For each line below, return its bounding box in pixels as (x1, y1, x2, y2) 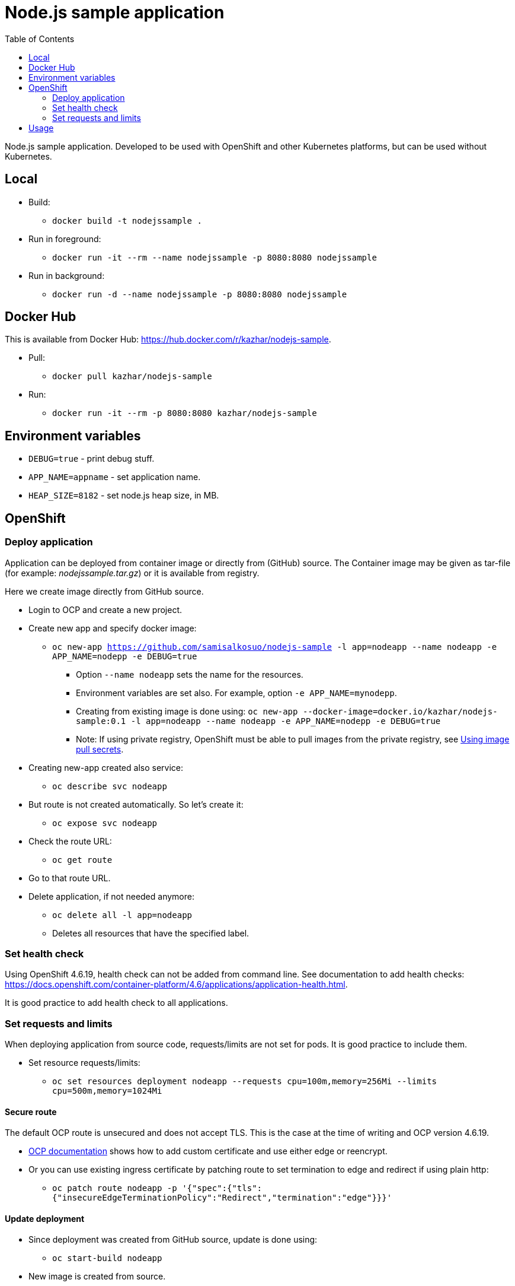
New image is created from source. (28, 1271, 166, 1282)
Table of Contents (5, 33, 75, 44)
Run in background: (28, 270, 105, 281)
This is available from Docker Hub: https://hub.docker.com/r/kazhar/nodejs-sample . (5, 334, 331, 345)
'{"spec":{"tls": (182, 1183, 263, 1193)
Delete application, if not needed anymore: (28, 891, 194, 901)
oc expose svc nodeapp (52, 818, 158, 828)
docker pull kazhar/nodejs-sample (52, 371, 212, 382)
